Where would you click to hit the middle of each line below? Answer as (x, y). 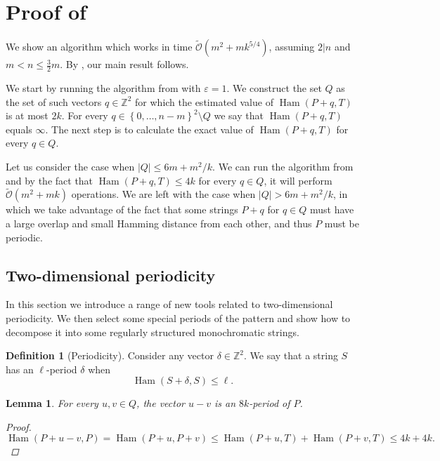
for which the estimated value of (204, 101)
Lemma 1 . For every (52, 403)
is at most (27, 115)
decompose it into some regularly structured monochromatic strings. (153, 332)
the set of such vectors (54, 101)
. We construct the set (274, 87)
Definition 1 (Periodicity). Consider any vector (110, 355)
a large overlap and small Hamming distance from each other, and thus (159, 223)
